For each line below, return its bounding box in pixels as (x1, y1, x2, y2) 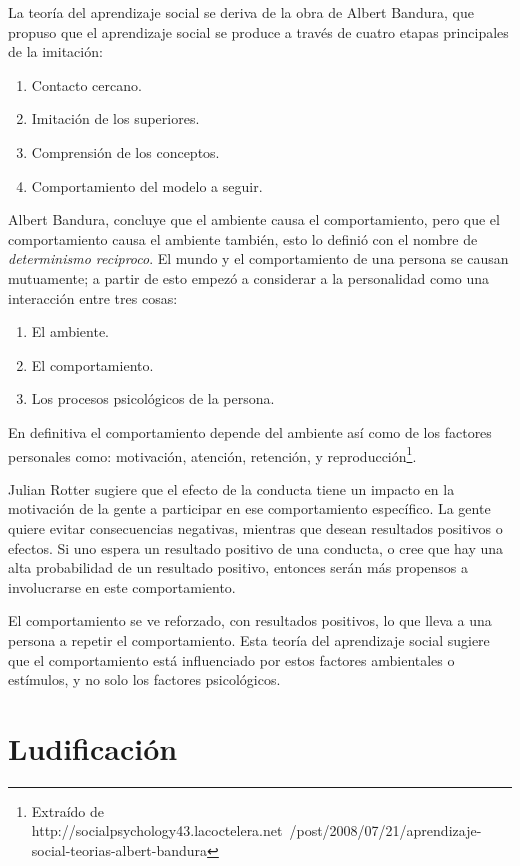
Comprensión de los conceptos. (31, 141, 220, 162)
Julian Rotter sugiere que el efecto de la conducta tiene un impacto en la (8, 478, 455, 499)
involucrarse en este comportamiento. (8, 576, 236, 597)
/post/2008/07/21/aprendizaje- (289, 820, 482, 841)
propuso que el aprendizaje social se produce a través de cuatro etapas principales (8, 21, 509, 42)
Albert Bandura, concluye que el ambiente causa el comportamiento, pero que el (8, 209, 500, 230)
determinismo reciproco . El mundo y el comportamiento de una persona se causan (8, 248, 509, 269)
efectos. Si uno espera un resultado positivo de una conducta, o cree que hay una (8, 537, 504, 558)
